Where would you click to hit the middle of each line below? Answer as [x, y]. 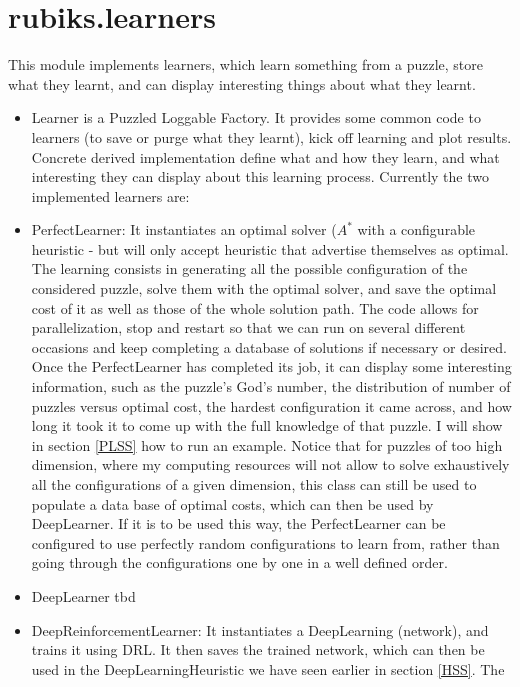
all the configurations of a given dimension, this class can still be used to [254, 484]
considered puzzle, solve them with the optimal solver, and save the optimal [264, 288]
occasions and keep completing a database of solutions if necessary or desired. [269, 346]
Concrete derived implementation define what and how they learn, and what [265, 156]
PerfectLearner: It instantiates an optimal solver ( [184, 229]
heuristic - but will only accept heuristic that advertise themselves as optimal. [270, 248]
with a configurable [416, 229]
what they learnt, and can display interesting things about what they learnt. [242, 83]
